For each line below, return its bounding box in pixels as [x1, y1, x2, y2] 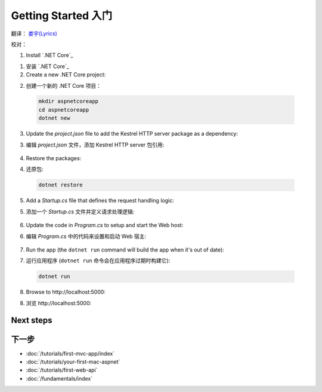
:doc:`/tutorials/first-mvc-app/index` [26, 350, 115, 357]
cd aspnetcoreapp [38, 106, 89, 113]
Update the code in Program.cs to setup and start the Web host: [26, 222, 184, 229]
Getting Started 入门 [11, 9, 113, 22]
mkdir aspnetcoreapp [38, 98, 98, 105]
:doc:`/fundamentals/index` [26, 375, 93, 382]
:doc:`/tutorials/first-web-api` [26, 366, 98, 373]
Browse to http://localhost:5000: [26, 289, 106, 296]
